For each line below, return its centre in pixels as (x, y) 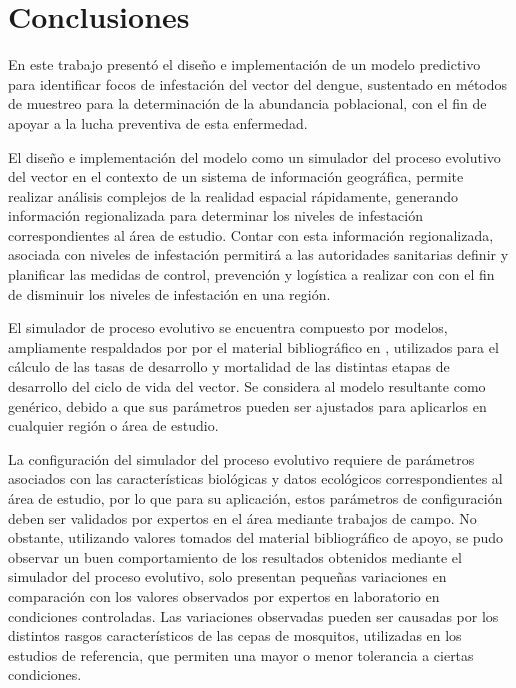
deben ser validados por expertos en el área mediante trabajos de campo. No (242, 517)
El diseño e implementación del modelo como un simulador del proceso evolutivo (254, 156)
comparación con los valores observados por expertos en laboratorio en (224, 595)
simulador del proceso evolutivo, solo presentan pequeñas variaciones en (227, 576)
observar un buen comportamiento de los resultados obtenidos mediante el (235, 556)
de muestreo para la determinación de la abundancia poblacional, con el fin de (247, 103)
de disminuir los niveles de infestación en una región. (169, 293)
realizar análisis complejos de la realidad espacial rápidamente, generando (233, 195)
